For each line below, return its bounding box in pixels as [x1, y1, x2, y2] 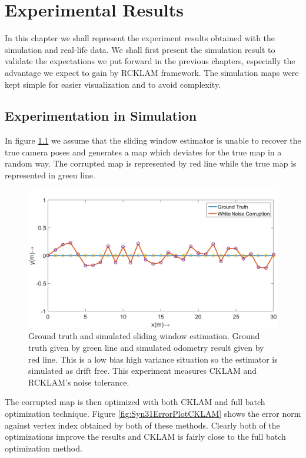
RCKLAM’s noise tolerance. [28, 376, 129, 388]
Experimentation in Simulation [5, 107, 197, 125]
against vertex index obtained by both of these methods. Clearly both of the [5, 419, 280, 431]
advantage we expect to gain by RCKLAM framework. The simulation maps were [5, 66, 299, 78]
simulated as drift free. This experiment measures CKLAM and [28, 364, 257, 377]
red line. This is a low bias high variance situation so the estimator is [28, 353, 278, 365]
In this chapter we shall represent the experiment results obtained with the [5, 32, 275, 44]
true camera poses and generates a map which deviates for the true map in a [5, 145, 282, 158]
